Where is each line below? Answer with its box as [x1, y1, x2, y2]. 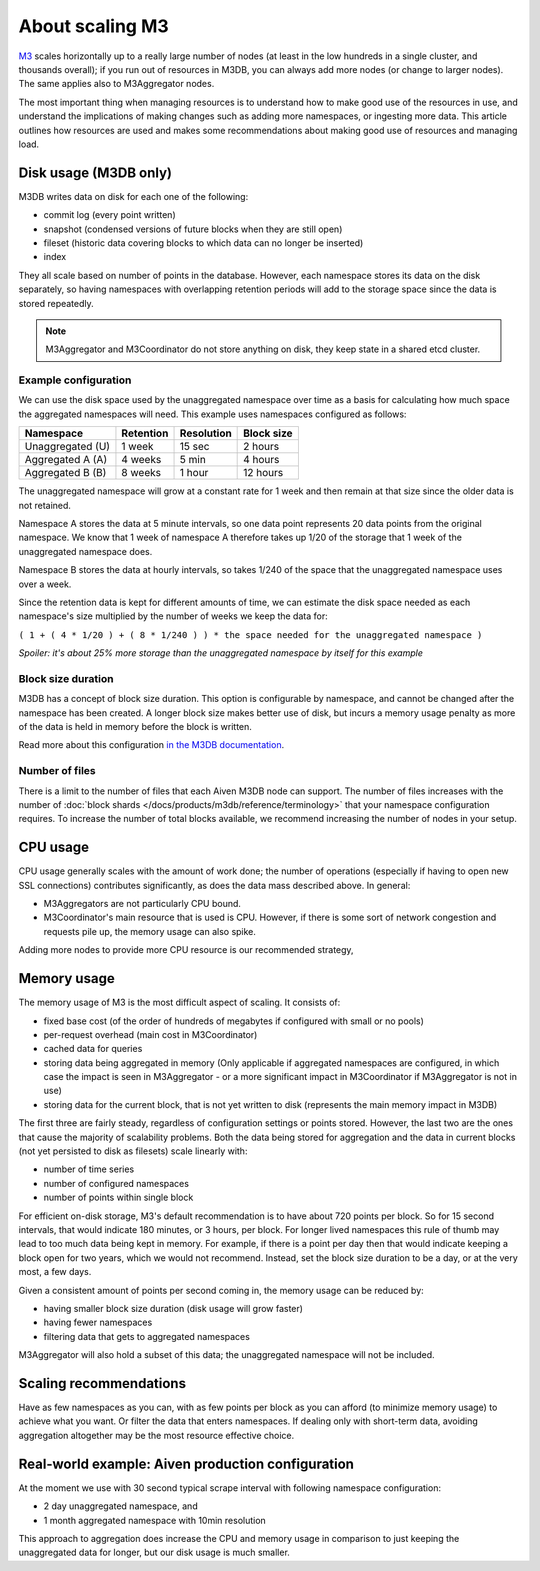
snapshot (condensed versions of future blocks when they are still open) [43, 223, 343, 235]
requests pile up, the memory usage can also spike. [43, 925, 257, 937]
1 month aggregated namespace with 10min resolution [43, 1514, 267, 1526]
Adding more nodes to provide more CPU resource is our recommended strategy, [18, 944, 354, 956]
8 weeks [121, 466, 162, 480]
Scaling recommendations [18, 1375, 187, 1392]
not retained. [18, 499, 72, 511]
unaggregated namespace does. [18, 545, 153, 557]
